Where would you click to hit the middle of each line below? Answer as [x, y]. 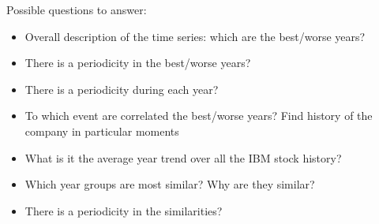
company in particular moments [102, 131]
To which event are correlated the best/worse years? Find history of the [199, 116]
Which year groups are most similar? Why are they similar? [170, 184]
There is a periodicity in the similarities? [124, 210]
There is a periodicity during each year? [122, 89]
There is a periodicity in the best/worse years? [138, 63]
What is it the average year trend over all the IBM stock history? [183, 157]
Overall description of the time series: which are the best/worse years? [195, 36]
